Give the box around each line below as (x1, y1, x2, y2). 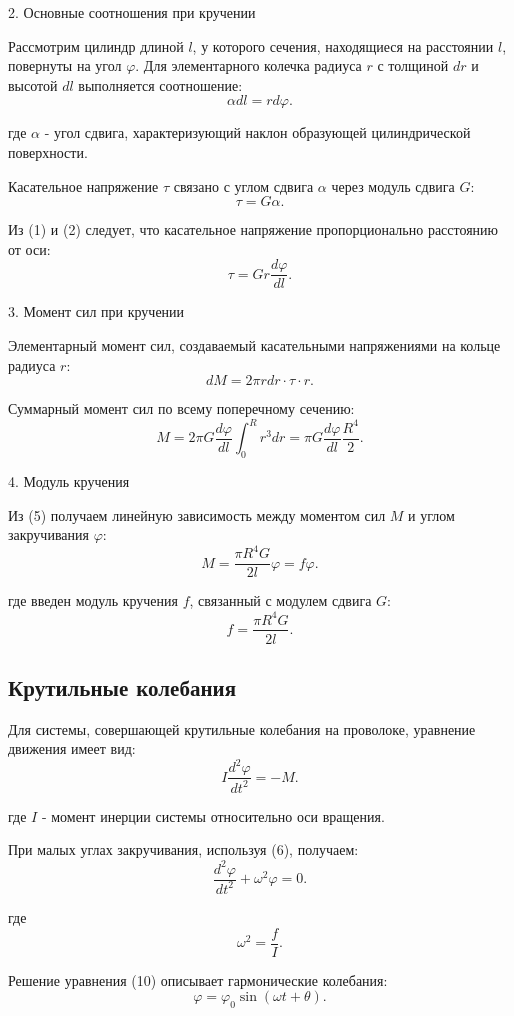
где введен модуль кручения (8, 590, 178, 611)
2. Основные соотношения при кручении (8, 2, 256, 22)
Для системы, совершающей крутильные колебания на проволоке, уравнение (8, 718, 476, 739)
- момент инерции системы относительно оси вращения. (41, 805, 385, 826)
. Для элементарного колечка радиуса (135, 55, 362, 76)
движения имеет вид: (8, 738, 136, 759)
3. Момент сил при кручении (8, 301, 185, 322)
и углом (408, 504, 455, 525)
